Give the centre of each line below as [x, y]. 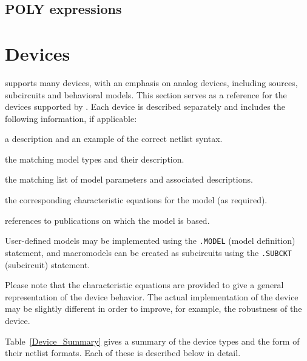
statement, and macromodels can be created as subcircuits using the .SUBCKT [148, 252]
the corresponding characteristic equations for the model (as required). [136, 200]
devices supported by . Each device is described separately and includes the [145, 106]
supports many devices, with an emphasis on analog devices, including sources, [151, 82]
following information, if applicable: [71, 118]
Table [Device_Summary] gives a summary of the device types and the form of [152, 341]
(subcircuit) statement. [48, 264]
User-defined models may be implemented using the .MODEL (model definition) [150, 241]
